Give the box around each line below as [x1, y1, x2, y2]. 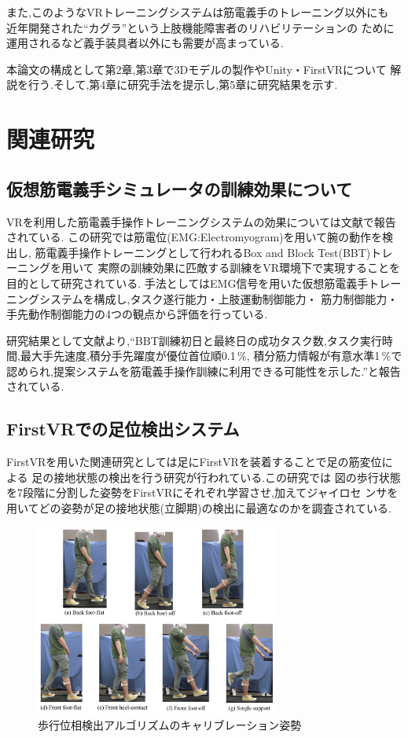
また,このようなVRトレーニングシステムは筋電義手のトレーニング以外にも [6, 4, 389, 20]
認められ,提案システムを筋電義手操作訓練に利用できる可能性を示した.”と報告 [6, 362, 401, 379]
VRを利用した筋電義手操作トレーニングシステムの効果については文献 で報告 [6, 213, 396, 229]
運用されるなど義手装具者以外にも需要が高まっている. [6, 35, 284, 51]
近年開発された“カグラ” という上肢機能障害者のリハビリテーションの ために [6, 19, 395, 35]
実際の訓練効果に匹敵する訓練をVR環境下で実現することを [97, 259, 401, 276]
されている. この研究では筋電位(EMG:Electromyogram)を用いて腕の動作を [6, 229, 383, 245]
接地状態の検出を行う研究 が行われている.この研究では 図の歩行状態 [53, 468, 401, 485]
